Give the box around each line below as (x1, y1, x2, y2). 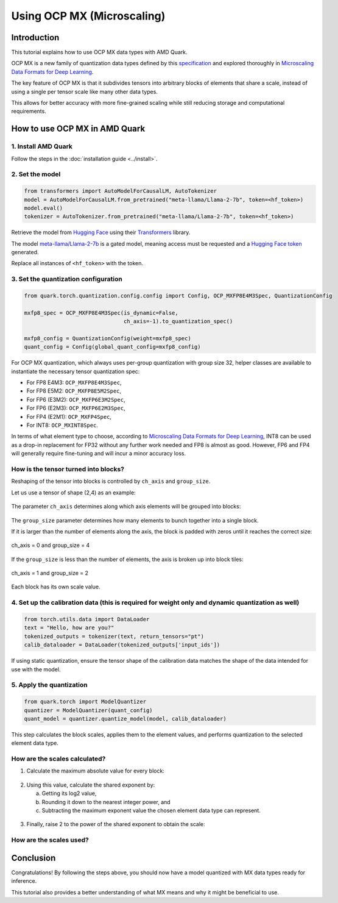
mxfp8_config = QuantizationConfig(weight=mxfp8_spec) (24, 335, 191, 341)
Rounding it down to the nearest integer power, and (41, 798, 171, 805)
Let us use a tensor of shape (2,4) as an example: (11, 488, 136, 496)
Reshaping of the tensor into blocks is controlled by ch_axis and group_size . (11, 477, 211, 485)
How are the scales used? (11, 836, 90, 844)
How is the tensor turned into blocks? (11, 465, 125, 473)
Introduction (11, 32, 60, 43)
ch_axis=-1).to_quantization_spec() (123, 318, 233, 325)
